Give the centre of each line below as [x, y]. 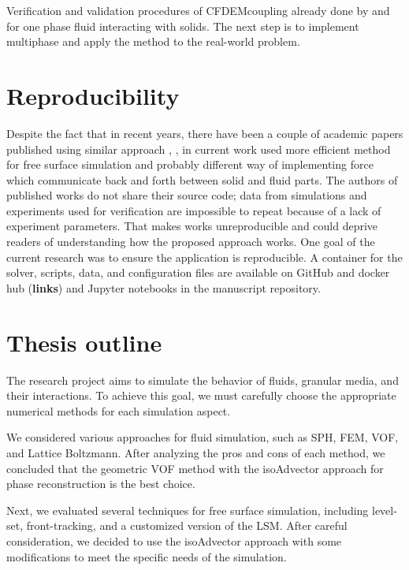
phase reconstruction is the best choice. [101, 484]
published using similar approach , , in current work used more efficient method [199, 149]
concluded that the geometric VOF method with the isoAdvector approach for [195, 468]
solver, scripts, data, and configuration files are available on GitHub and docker [198, 272]
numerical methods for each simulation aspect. [119, 410]
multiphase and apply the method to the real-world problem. [153, 41]
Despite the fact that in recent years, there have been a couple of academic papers [205, 133]
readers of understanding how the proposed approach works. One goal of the [191, 242]
